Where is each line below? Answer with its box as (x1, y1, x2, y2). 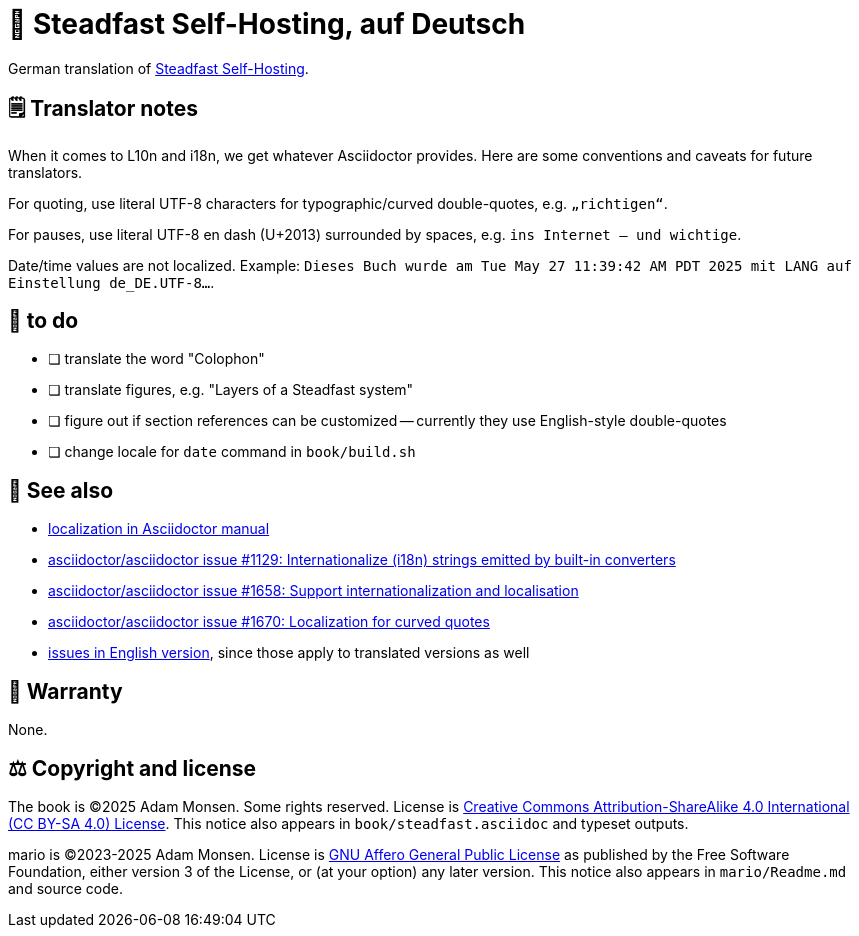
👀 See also (8, 477, 114, 503)
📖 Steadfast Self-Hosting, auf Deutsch (8, 7, 526, 41)
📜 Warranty (8, 678, 123, 704)
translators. (8, 163, 83, 181)
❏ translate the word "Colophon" (48, 350, 265, 368)
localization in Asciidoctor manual (48, 520, 270, 538)
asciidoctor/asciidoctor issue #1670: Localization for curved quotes (48, 613, 490, 631)
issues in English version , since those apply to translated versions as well (48, 644, 530, 662)
